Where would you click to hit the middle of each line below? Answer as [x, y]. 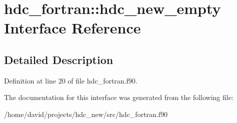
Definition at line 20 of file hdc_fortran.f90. [71, 80]
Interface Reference [72, 28]
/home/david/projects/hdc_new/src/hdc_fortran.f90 [86, 114]
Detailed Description [59, 59]
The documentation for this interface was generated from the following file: [119, 97]
